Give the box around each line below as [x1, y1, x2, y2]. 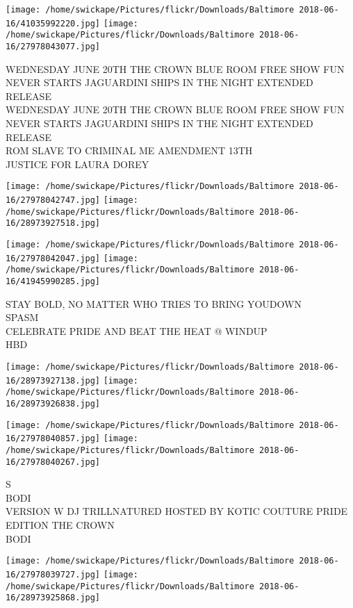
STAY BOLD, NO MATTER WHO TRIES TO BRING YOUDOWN [6, 296, 302, 311]
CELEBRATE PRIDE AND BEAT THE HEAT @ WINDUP [6, 323, 268, 338]
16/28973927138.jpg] [6, 375, 101, 386]
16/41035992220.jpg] [6, 18, 101, 28]
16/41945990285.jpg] [6, 276, 101, 286]
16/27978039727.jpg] [6, 569, 101, 580]
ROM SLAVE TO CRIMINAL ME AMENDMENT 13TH [6, 143, 253, 158]
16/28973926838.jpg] [6, 398, 101, 409]
